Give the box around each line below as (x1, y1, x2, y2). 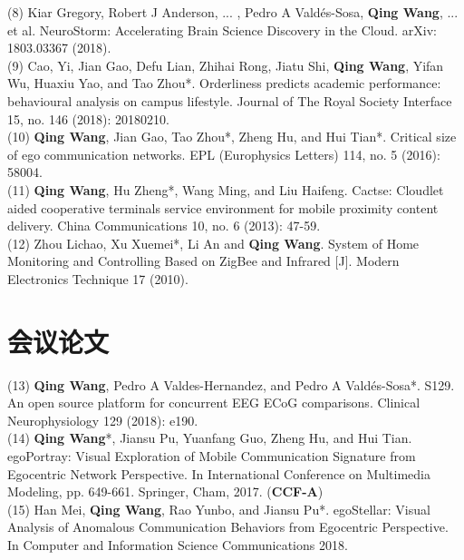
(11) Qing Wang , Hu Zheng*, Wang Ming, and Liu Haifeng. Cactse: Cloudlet (7, 180, 444, 199)
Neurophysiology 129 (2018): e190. (7, 410, 198, 429)
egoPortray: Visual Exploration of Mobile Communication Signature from (7, 447, 416, 465)
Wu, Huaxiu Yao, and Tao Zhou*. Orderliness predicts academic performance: (7, 74, 441, 93)
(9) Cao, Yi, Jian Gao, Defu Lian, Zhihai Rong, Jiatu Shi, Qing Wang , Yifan (7, 55, 444, 74)
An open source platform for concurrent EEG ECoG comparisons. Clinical (7, 393, 420, 412)
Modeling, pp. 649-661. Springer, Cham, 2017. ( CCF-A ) (7, 482, 324, 501)
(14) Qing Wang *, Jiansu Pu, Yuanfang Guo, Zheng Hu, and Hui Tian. (7, 428, 412, 447)
